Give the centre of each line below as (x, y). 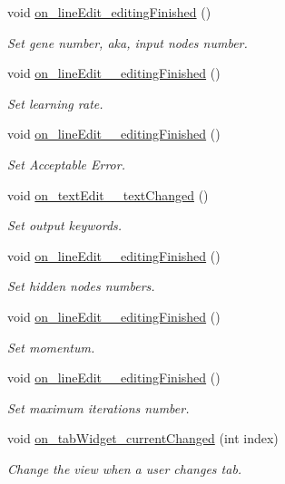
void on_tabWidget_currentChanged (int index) (143, 438)
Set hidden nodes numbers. (81, 286)
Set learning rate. (55, 103)
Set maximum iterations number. (98, 407)
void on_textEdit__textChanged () (108, 194)
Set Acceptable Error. (66, 164)
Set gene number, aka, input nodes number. (128, 42)
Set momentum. (51, 347)
